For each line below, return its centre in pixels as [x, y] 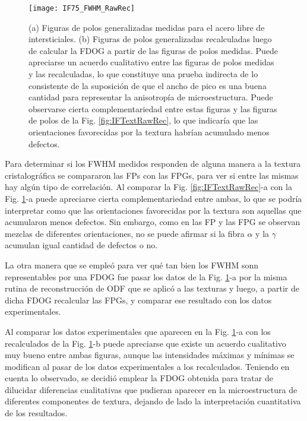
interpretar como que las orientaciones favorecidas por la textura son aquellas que [153, 210]
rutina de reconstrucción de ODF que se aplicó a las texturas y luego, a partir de [152, 288]
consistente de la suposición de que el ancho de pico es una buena [148, 85]
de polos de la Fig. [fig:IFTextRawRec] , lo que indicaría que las [143, 120]
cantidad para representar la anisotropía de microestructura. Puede [151, 97]
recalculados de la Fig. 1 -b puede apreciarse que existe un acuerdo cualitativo [145, 343]
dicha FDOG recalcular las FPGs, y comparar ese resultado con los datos [138, 300]
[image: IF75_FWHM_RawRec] [82, 8]
